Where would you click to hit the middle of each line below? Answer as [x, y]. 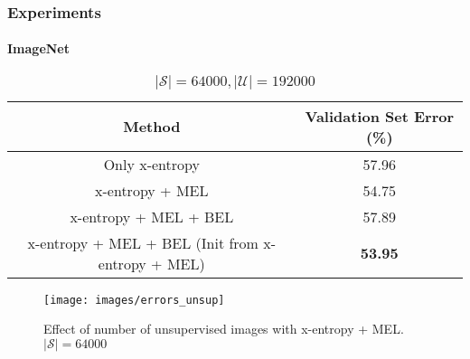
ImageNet [39, 48]
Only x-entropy [151, 164]
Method [152, 127]
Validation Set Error [380, 116]
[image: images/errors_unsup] [134, 300]
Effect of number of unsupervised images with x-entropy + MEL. [224, 329]
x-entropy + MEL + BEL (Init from [143, 242]
